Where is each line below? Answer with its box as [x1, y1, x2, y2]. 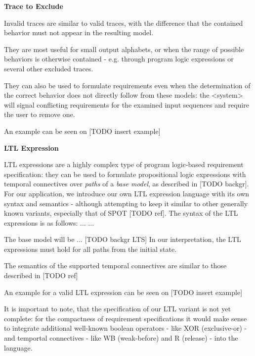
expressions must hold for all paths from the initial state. [4, 243, 177, 254]
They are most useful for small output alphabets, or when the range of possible [4, 44, 244, 54]
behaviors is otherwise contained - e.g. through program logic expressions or [4, 54, 234, 64]
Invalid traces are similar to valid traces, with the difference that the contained [4, 17, 243, 28]
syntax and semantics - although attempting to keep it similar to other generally [4, 198, 248, 208]
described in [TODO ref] [4, 270, 78, 281]
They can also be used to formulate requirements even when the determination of [4, 80, 251, 90]
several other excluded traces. [4, 63, 93, 73]
